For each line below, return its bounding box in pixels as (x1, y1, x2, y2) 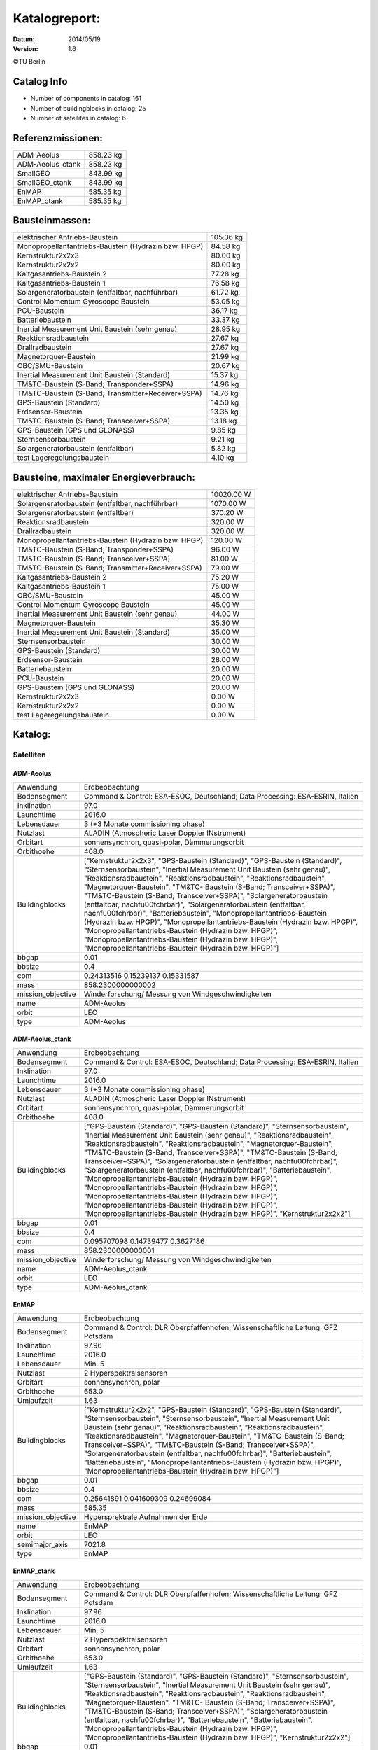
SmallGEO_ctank (17, 177, 71, 187)
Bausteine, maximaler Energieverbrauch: (13, 471, 196, 483)
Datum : (13, 35, 35, 43)
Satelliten (13, 750, 46, 759)
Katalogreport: (13, 10, 101, 26)
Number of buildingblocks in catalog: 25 (30, 104, 146, 112)
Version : (13, 44, 38, 52)
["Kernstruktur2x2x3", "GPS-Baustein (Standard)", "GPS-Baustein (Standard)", (84, 855, 342, 865)
